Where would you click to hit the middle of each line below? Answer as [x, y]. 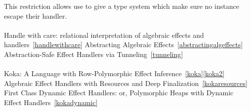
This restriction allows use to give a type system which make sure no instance [122, 6]
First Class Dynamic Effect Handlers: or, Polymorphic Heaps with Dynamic [119, 93]
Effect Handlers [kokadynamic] [51, 102]
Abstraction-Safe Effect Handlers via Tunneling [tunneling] [94, 54]
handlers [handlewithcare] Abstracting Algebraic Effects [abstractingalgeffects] [124, 44]
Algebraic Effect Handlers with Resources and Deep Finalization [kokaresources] [126, 83]
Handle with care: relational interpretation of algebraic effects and [104, 35]
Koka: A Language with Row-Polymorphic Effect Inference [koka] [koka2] [114, 73]
